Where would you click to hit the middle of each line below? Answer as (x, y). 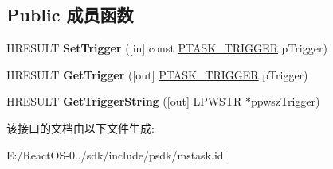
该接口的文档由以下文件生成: (80, 127)
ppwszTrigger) (285, 101)
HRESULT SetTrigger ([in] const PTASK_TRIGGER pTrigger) (167, 48)
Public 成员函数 (70, 15)
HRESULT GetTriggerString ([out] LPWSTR (124, 101)
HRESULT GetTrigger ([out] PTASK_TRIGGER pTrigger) (157, 74)
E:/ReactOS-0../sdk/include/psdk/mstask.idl (117, 154)
